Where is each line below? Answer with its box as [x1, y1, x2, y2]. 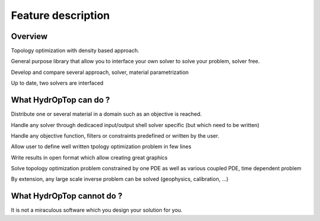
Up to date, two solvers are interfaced [11, 80, 104, 87]
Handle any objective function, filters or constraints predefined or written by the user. [11, 132, 219, 139]
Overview [11, 31, 48, 41]
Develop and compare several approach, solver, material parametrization [11, 69, 189, 76]
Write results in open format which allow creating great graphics [11, 154, 168, 161]
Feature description [11, 9, 110, 22]
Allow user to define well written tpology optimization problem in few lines [11, 143, 192, 150]
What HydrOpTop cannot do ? [11, 191, 123, 201]
